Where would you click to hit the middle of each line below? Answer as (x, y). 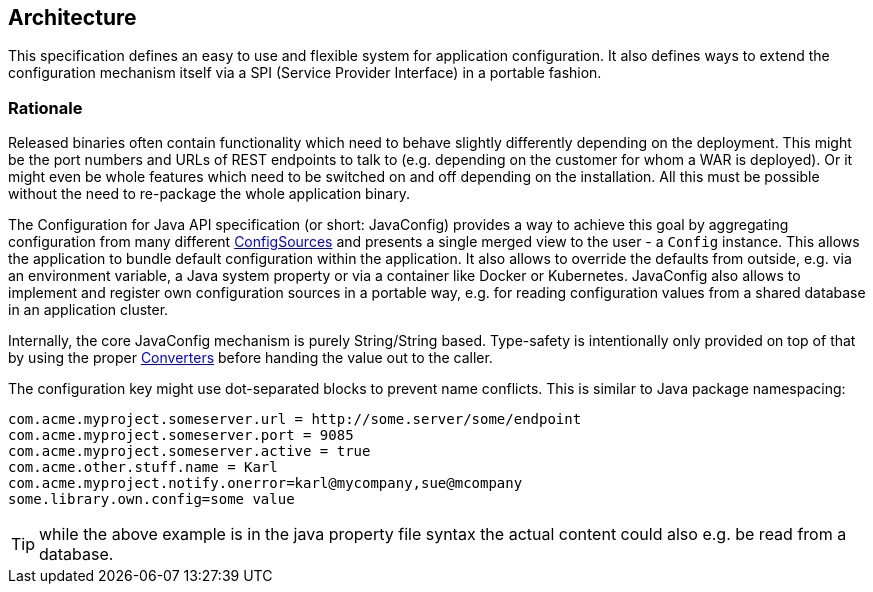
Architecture (72, 17)
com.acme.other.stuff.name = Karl (143, 467)
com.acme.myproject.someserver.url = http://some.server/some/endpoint (295, 419)
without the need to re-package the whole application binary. (209, 194)
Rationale (45, 107)
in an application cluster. (88, 310)
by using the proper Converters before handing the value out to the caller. (250, 358)
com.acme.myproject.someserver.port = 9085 (181, 435)
